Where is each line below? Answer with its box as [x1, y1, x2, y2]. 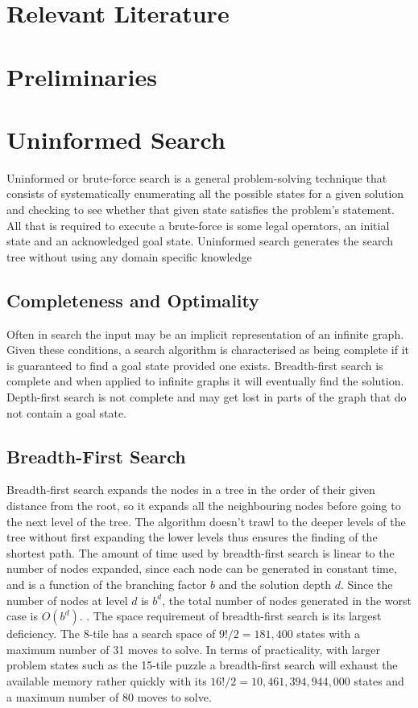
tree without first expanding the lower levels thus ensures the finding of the [6, 529, 378, 545]
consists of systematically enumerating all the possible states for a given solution [6, 185, 404, 202]
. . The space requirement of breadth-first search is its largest [79, 607, 382, 624]
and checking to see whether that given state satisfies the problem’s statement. [6, 201, 395, 218]
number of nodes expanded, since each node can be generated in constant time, [6, 560, 397, 577]
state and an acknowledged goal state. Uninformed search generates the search [6, 233, 393, 249]
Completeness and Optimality [6, 287, 259, 312]
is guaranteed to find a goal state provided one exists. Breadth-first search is [6, 356, 383, 373]
